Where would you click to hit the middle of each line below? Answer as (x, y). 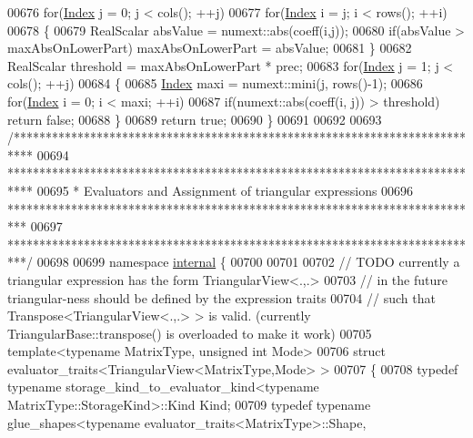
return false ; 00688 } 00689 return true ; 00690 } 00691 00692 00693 (195, 119)
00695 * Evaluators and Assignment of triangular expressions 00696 (225, 190)
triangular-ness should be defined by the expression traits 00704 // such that (221, 297)
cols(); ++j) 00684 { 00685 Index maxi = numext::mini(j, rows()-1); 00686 (215, 83)
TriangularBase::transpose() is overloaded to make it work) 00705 (190, 333)
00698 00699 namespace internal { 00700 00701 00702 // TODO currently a (248, 262)
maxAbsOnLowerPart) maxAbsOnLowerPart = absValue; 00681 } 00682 (210, 48)
